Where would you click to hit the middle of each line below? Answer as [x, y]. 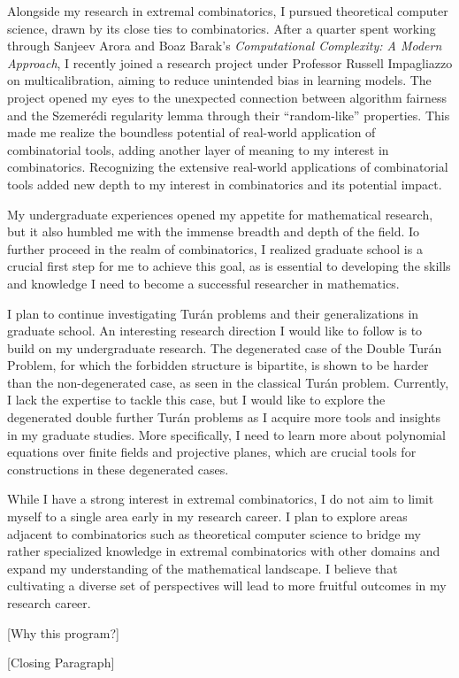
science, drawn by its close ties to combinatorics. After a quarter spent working [222, 28]
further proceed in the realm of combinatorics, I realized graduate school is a [215, 248]
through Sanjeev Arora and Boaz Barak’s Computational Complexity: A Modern [225, 46]
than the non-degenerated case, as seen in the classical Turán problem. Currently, [228, 382]
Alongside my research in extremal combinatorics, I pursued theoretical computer [228, 11]
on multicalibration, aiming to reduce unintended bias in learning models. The [219, 80]
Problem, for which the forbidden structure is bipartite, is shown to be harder [218, 365]
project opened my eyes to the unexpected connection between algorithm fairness [227, 97]
